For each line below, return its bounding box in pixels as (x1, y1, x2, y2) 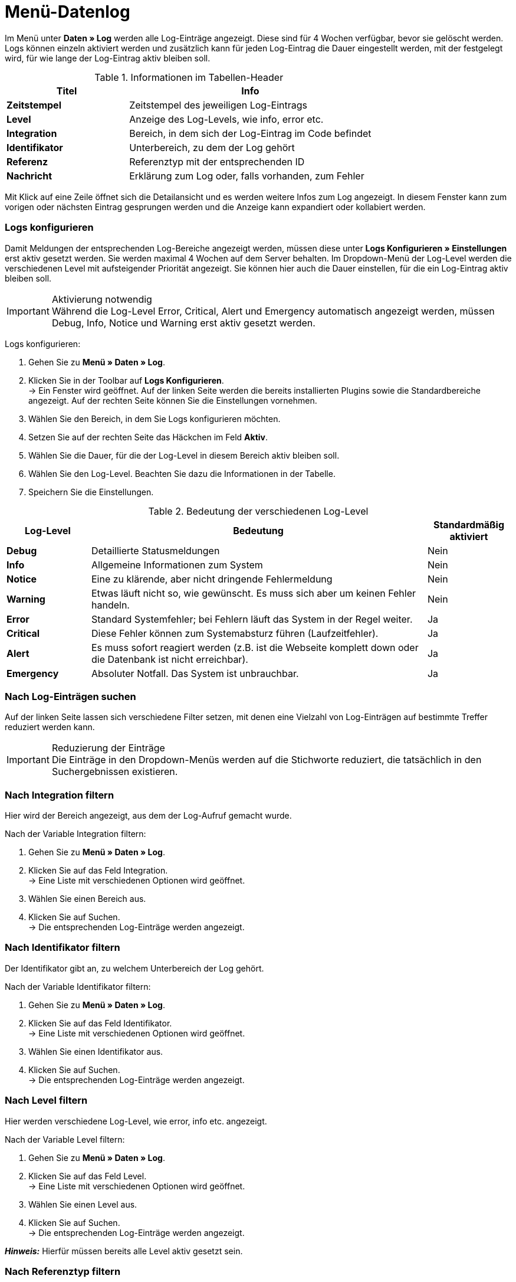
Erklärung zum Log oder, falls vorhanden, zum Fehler (129, 169, 364, 182)
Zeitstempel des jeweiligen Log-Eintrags (129, 99, 307, 111)
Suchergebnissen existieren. (51, 766, 178, 778)
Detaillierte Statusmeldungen (91, 544, 220, 557)
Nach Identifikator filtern (5, 941, 120, 954)
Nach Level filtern (5, 1094, 88, 1107)
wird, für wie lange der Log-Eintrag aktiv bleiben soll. (5, 53, 211, 63)
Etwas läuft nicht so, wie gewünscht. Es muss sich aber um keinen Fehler (91, 587, 416, 599)
